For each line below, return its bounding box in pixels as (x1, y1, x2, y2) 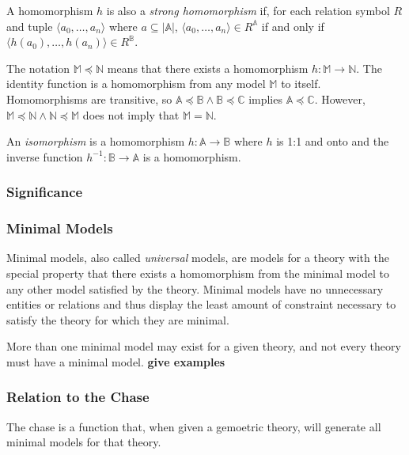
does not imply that (82, 106, 180, 123)
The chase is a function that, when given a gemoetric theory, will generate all (6, 418, 381, 434)
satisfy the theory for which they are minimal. (6, 311, 229, 328)
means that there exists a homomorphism (107, 59, 309, 76)
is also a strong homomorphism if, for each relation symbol (106, 2, 390, 18)
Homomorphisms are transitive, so (6, 90, 172, 107)
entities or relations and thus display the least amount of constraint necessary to (6, 296, 396, 313)
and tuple (6, 17, 53, 34)
